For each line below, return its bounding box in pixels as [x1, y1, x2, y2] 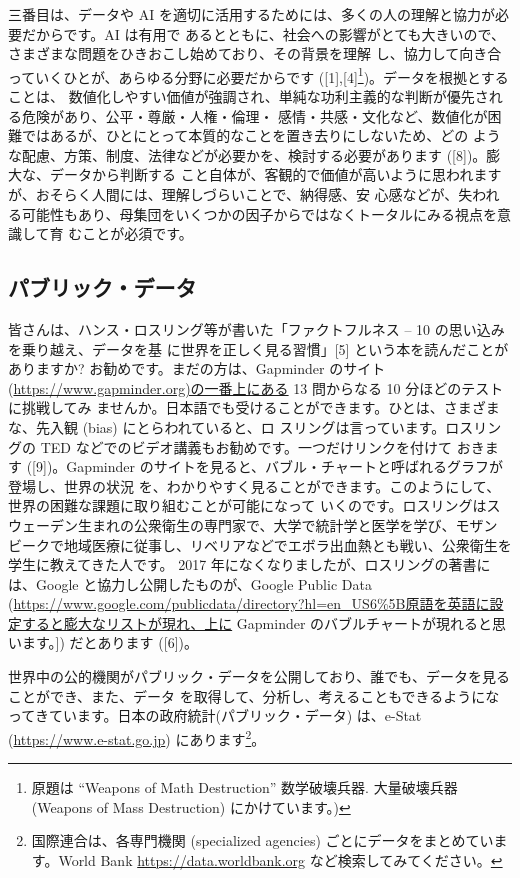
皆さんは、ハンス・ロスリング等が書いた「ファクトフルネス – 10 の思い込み [8, 318, 505, 339]
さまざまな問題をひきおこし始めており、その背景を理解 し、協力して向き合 [8, 43, 502, 64]
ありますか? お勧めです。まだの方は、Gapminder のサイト [8, 358, 386, 379]
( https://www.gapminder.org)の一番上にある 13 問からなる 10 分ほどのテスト [8, 377, 504, 398]
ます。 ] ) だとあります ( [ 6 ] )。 [21, 632, 198, 653]
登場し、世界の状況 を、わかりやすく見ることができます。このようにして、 [8, 475, 501, 496]
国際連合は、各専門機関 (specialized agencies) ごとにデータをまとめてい [31, 830, 494, 851]
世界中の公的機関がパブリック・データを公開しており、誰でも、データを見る [8, 666, 510, 687]
